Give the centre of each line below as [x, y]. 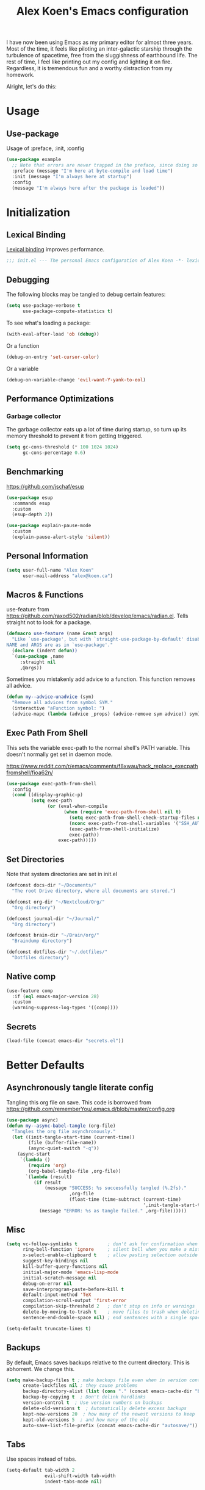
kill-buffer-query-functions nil [65, 1267]
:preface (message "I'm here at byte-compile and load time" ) [92, 171]
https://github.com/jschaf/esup [45, 486]
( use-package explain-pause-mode [49, 526]
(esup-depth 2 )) [32, 515]
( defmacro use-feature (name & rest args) [60, 634]
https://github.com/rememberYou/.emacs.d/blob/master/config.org [91, 1109]
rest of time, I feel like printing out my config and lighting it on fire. [89, 62]
